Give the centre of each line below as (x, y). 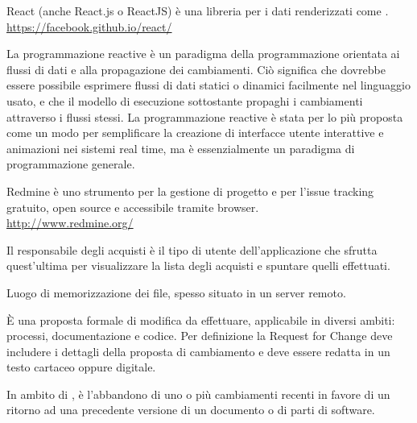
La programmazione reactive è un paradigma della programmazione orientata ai (203, 54)
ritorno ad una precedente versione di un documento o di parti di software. (191, 410)
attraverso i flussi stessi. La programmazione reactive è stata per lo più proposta (205, 116)
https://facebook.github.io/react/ (89, 26)
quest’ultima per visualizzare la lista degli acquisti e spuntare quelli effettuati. (198, 265)
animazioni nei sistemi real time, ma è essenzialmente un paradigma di (181, 148)
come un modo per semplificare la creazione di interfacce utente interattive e (195, 133)
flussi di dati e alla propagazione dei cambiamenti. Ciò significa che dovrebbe (196, 69)
